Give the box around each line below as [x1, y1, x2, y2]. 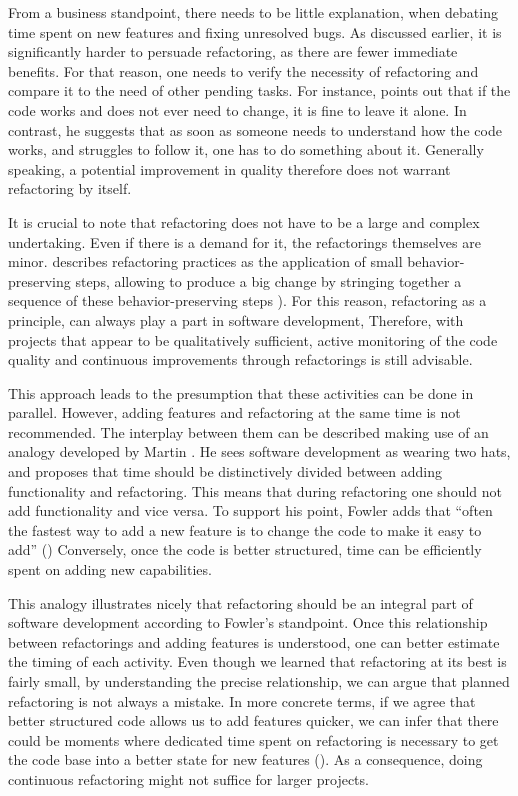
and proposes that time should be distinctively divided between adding [8, 461, 442, 482]
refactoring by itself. [8, 178, 132, 199]
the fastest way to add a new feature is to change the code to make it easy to [8, 519, 482, 540]
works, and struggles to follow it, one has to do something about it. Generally [8, 139, 484, 160]
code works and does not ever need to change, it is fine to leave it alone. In [8, 99, 467, 120]
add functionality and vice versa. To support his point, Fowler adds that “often [8, 500, 493, 521]
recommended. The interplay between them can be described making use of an [8, 421, 489, 442]
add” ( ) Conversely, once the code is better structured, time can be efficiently [8, 539, 482, 560]
